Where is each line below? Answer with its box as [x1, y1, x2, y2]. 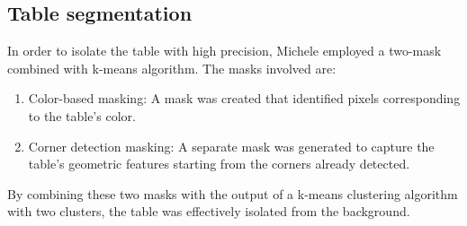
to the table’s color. [28, 106, 136, 125]
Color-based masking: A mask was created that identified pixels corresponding [28, 89, 461, 108]
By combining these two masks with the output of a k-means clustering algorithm [7, 184, 458, 203]
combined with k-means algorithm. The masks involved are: [7, 58, 337, 77]
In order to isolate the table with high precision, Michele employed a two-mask [7, 41, 442, 60]
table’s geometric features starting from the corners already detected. [28, 154, 410, 173]
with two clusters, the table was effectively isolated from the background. [7, 202, 410, 221]
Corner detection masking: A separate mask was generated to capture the [28, 136, 435, 155]
